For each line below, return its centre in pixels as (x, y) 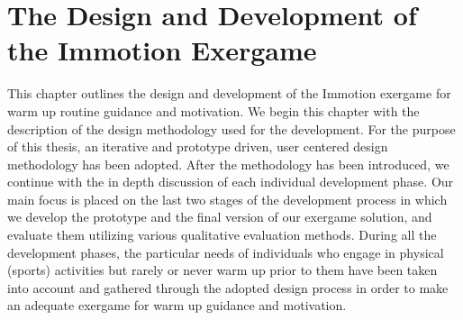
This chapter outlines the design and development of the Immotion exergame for (229, 93)
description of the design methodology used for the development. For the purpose (231, 128)
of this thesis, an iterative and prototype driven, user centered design (198, 146)
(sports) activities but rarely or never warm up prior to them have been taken (222, 270)
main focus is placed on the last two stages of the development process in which (227, 199)
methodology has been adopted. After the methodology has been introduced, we (228, 164)
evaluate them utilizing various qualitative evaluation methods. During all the (222, 235)
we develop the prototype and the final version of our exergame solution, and (220, 217)
